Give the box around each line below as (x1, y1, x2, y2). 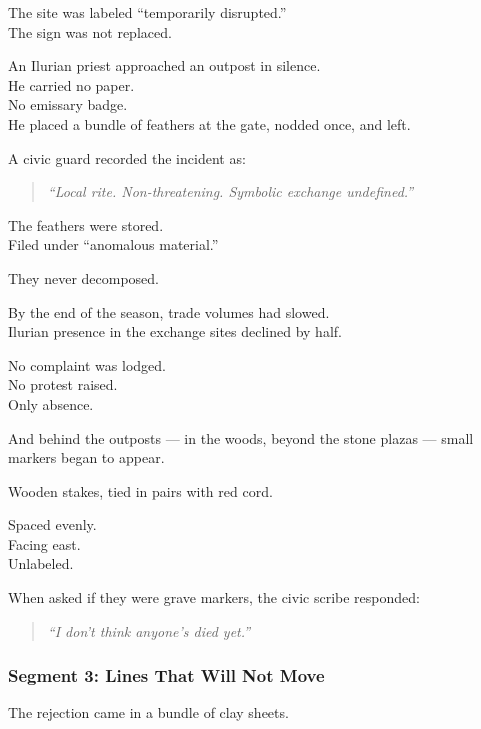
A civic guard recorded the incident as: (8, 147, 246, 168)
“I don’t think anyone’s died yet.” (47, 620, 251, 641)
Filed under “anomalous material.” (8, 234, 219, 255)
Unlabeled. (8, 553, 74, 574)
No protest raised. (8, 374, 118, 395)
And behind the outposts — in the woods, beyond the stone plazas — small (8, 427, 474, 448)
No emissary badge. (8, 94, 128, 115)
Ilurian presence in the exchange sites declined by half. (8, 321, 342, 342)
